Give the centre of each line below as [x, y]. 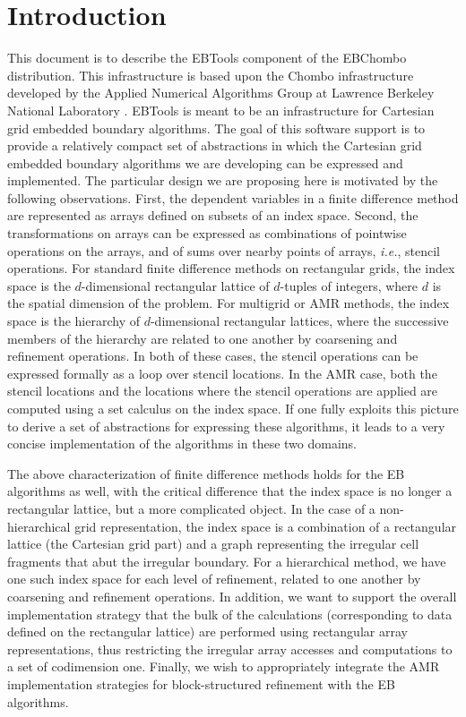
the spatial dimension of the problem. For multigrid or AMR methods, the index [229, 303]
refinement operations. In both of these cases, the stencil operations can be [213, 356]
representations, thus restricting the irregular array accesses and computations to [230, 649]
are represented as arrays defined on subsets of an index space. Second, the [213, 215]
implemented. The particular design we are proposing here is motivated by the [223, 180]
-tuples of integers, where [349, 285]
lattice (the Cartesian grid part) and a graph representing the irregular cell [213, 544]
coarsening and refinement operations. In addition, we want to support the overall [232, 596]
